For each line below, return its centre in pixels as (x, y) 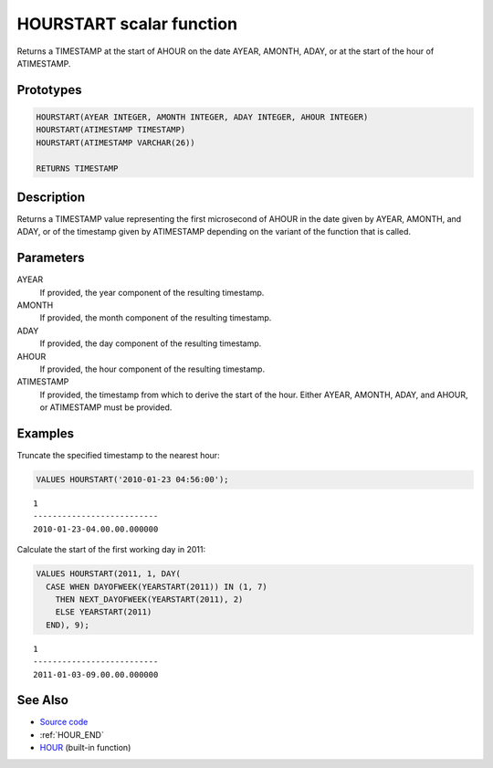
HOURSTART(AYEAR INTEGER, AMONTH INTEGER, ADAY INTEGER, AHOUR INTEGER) (202, 117)
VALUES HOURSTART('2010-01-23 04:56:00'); (132, 480)
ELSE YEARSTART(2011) (104, 612)
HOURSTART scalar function (127, 24)
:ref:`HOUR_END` (72, 734)
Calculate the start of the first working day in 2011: (111, 550)
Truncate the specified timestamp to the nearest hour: (118, 456)
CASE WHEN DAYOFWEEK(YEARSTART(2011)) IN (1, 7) (157, 586)
